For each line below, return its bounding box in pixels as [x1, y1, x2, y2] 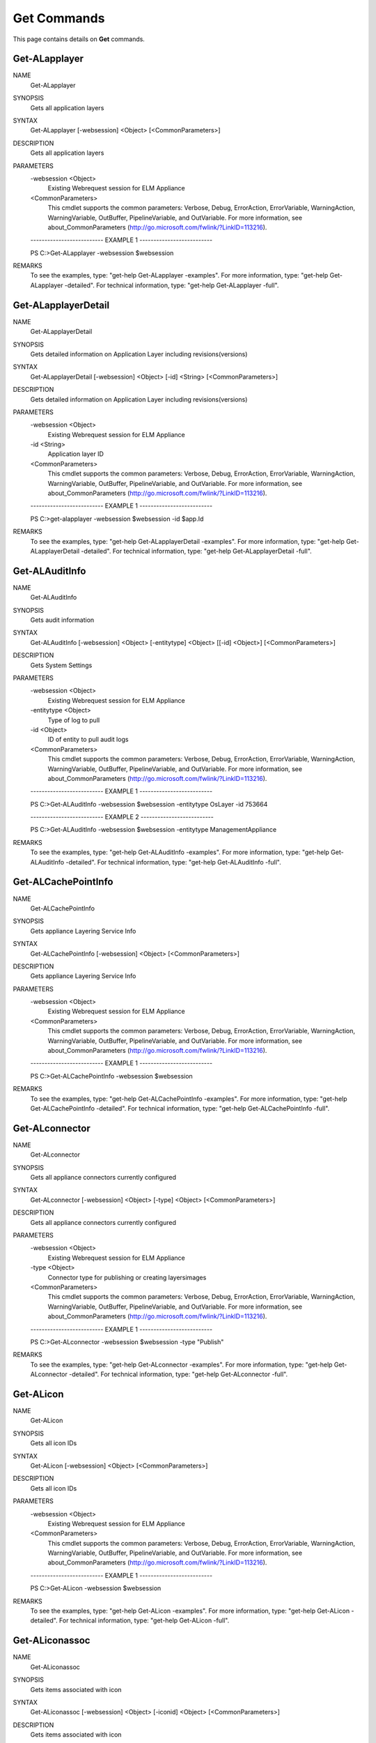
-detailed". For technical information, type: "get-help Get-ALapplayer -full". [64, 281, 279, 289]
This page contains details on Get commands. [13, 35, 146, 43]
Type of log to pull [47, 715, 100, 724]
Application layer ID [47, 450, 104, 458]
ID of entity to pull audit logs [47, 736, 129, 744]
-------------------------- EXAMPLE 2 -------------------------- [30, 813, 214, 821]
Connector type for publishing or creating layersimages [47, 1273, 207, 1281]
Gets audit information [30, 616, 95, 624]
